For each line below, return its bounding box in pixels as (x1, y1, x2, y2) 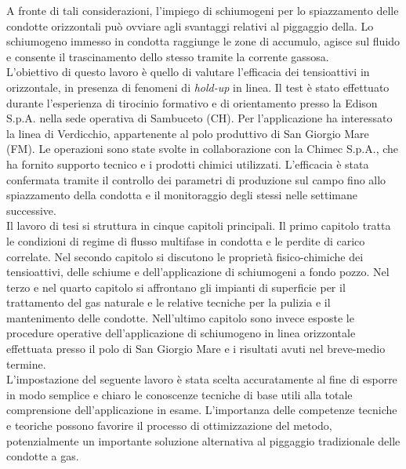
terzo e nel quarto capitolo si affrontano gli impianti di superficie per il (6, 278, 346, 295)
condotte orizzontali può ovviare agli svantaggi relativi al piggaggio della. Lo (6, 17, 374, 34)
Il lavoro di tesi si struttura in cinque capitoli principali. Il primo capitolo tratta (6, 217, 391, 234)
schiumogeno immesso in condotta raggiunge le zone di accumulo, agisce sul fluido (6, 33, 401, 49)
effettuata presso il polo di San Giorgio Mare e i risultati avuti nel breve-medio (6, 340, 386, 357)
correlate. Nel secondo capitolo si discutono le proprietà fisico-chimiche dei (6, 248, 364, 264)
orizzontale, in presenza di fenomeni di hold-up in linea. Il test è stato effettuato (6, 78, 390, 95)
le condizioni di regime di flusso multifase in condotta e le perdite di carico (6, 232, 365, 249)
